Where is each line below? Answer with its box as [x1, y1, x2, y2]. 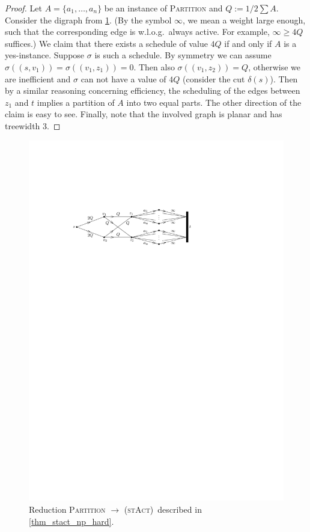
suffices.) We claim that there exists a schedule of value [5, 37, 208, 49]
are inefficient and [5, 72, 71, 85]
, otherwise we [248, 60, 301, 73]
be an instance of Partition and [104, 2, 223, 14]
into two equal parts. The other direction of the [126, 96, 302, 108]
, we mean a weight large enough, [183, 13, 306, 26]
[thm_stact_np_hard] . [29, 515, 114, 527]
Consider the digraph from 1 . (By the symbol [5, 13, 172, 26]
